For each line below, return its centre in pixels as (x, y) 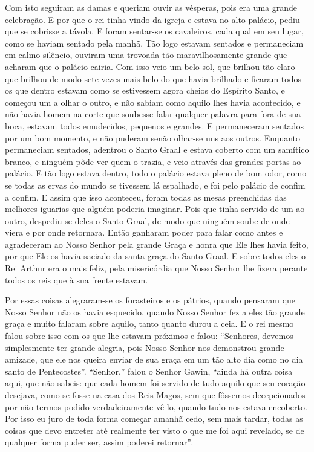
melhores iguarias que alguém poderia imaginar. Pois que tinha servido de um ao (155, 209)
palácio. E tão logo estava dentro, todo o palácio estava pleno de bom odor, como (156, 173)
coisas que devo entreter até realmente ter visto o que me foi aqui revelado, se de (155, 430)
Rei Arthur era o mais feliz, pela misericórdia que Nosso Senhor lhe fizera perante (156, 268)
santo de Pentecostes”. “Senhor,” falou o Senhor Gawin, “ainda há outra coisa (149, 371)
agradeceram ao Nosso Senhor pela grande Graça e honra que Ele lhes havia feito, (157, 244)
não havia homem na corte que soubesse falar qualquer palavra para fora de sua (153, 114)
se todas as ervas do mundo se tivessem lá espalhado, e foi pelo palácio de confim (155, 185)
